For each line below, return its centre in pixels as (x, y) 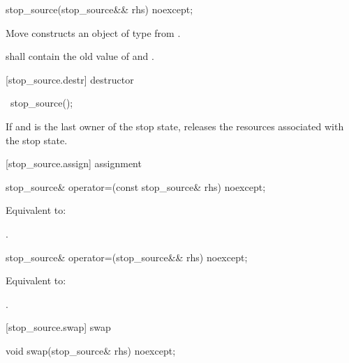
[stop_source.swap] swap (58, 327)
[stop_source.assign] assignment (74, 163)
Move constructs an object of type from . (93, 32)
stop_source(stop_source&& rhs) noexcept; (99, 9)
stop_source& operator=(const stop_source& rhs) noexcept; (136, 186)
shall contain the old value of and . (80, 56)
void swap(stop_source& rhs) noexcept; (91, 350)
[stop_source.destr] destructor (70, 79)
